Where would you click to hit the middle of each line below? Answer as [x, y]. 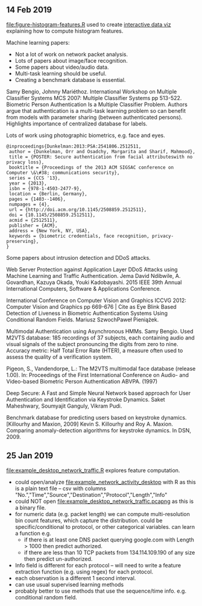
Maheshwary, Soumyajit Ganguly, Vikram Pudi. [64, 406]
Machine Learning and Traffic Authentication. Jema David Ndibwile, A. [93, 276]
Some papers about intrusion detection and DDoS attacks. [78, 257]
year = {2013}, [28, 183]
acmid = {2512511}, [33, 220]
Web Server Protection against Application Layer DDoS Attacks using [92, 269]
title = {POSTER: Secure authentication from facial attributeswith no [101, 157]
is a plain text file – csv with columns [61, 488]
